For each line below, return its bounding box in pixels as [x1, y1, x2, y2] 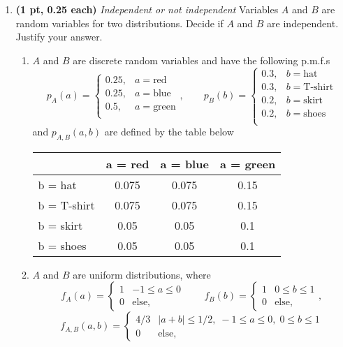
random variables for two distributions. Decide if [15, 15, 224, 30]
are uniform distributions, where [73, 267, 211, 281]
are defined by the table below [104, 124, 234, 139]
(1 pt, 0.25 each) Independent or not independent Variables [15, 2, 279, 16]
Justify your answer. [15, 29, 103, 44]
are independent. [267, 15, 339, 30]
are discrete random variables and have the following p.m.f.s [73, 52, 330, 67]
